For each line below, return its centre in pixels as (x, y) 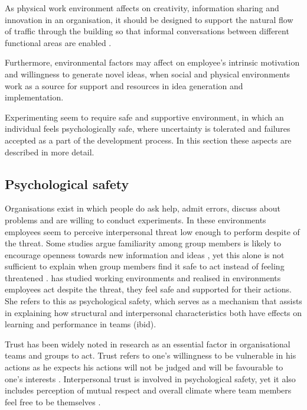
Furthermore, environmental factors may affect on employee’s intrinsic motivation (152, 62)
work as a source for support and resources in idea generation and (124, 85)
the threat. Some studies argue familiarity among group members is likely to (143, 243)
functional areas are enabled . (58, 42)
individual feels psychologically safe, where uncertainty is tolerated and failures (148, 128)
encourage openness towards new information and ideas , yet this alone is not (145, 254)
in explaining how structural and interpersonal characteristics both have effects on (153, 312)
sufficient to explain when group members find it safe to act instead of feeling (145, 266)
